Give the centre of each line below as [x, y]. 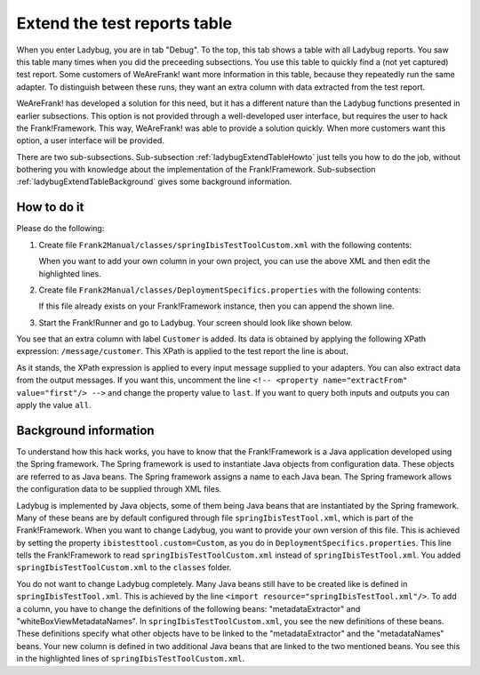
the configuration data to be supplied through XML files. [119, 489]
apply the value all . [54, 406]
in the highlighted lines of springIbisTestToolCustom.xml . [130, 659]
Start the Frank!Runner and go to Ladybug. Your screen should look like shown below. [196, 322]
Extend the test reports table [124, 23]
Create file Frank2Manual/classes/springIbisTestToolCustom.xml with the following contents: [225, 245]
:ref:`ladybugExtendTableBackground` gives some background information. [154, 181]
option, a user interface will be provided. [90, 141]
